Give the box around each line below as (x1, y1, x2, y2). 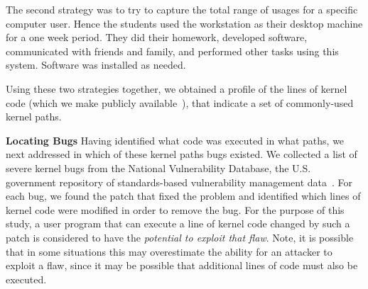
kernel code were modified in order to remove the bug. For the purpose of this (6, 202, 345, 217)
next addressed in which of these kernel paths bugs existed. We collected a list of (6, 147, 357, 161)
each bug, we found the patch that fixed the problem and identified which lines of (6, 188, 361, 203)
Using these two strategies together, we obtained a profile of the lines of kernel (6, 81, 347, 96)
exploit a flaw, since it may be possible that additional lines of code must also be (6, 258, 358, 273)
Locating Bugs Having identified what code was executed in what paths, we (6, 132, 345, 147)
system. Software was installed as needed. (6, 57, 186, 72)
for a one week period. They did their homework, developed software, (6, 30, 308, 45)
